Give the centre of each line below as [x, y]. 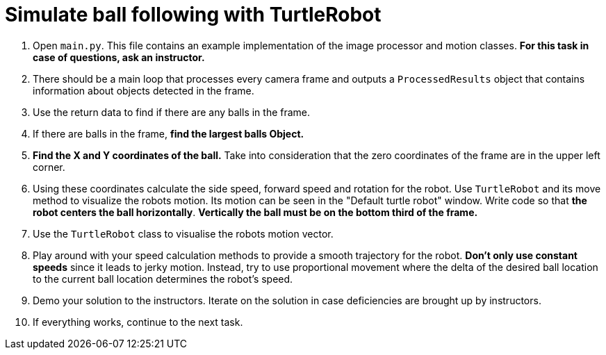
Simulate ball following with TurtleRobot [193, 15]
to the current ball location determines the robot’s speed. [163, 279]
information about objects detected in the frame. [144, 90]
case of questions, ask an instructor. [119, 57]
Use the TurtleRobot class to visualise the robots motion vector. [183, 233]
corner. [49, 167]
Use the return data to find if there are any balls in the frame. [172, 112]
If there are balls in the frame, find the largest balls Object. [169, 133]
